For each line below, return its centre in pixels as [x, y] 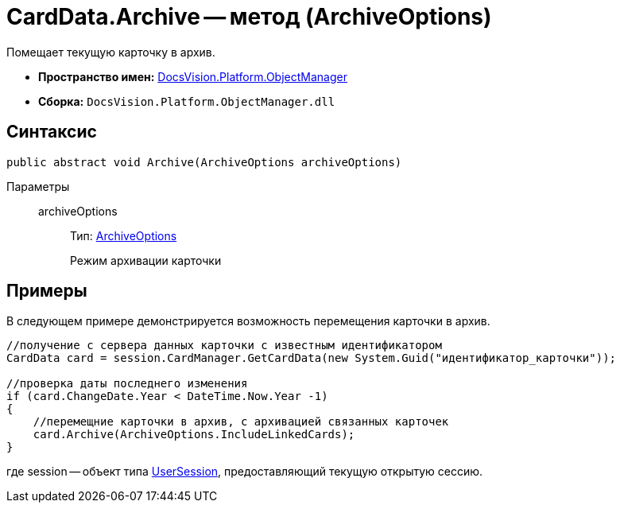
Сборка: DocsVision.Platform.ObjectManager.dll [187, 101]
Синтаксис [52, 132]
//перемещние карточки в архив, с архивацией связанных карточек [241, 422]
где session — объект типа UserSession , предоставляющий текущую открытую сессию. [245, 472]
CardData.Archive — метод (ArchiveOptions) [249, 17]
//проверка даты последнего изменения [127, 384]
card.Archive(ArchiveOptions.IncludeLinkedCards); [194, 435]
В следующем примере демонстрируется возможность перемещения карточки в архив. [248, 321]
